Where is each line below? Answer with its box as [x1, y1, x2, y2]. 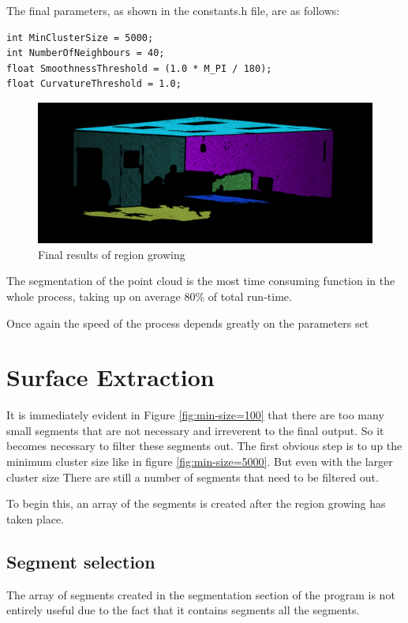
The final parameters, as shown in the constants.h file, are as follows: [6, 2, 340, 18]
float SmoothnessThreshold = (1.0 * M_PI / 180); [6, 62, 272, 74]
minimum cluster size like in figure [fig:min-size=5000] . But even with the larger [6, 453, 393, 470]
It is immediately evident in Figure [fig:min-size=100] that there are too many [6, 407, 384, 423]
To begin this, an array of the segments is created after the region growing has [6, 495, 386, 512]
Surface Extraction [6, 361, 215, 393]
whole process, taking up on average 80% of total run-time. [6, 287, 292, 304]
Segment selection [6, 549, 155, 573]
